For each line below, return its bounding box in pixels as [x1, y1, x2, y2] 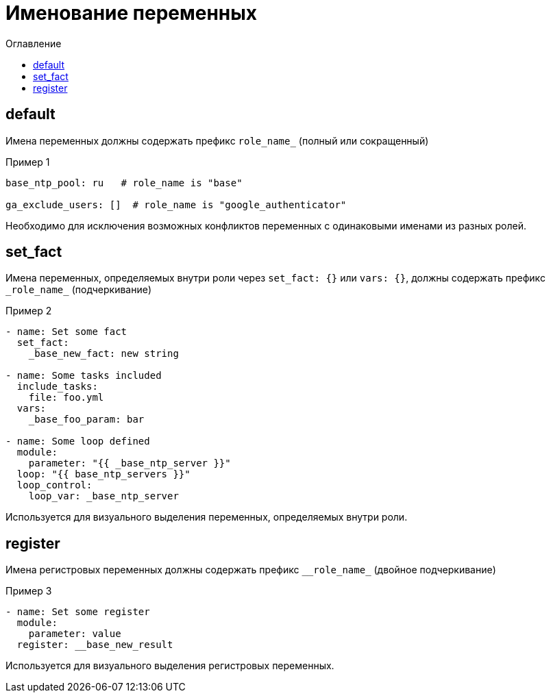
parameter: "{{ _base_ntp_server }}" [28, 458, 231, 469]
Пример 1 [5, 155, 50, 168]
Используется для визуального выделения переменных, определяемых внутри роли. [5, 511, 408, 523]
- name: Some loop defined [5, 436, 150, 447]
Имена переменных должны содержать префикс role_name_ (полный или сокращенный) [5, 134, 429, 147]
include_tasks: [16, 381, 98, 392]
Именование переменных [5, 1, 258, 25]
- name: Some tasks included [5, 370, 162, 382]
